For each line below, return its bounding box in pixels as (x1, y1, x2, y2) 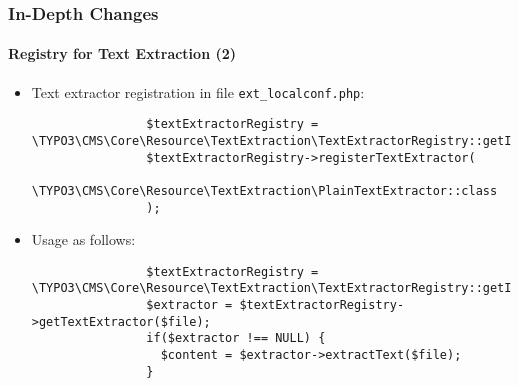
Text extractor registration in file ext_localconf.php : (31, 81, 365, 102)
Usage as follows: (31, 229, 136, 250)
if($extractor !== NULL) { (146, 331, 326, 346)
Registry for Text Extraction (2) (8, 43, 237, 64)
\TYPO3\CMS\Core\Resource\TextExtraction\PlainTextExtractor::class (31, 183, 498, 198)
